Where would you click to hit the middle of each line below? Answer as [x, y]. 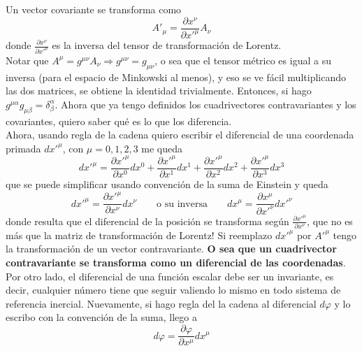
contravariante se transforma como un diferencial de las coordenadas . [176, 263]
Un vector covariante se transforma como [94, 9]
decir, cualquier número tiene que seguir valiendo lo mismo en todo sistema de [173, 290]
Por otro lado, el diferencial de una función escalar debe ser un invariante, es [170, 276]
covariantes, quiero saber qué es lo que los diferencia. [119, 121]
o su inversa [182, 204]
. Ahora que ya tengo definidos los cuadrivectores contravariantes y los [205, 104]
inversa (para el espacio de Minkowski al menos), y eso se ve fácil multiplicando [176, 77]
